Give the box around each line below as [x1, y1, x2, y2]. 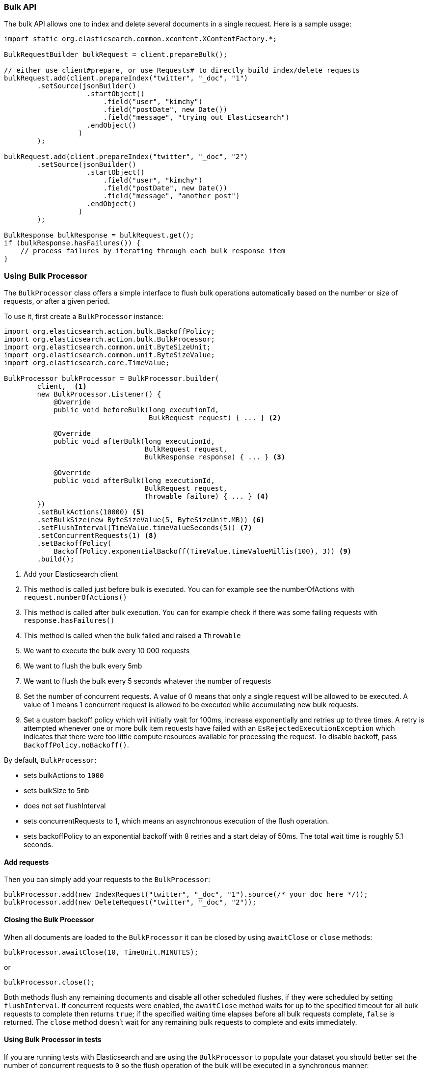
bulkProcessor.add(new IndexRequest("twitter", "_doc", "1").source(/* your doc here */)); [4, 890, 368, 899]
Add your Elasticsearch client [24, 570, 118, 579]
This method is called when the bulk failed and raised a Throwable [24, 631, 241, 640]
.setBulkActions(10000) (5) [37, 508, 145, 516]
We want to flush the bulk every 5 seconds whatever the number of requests [24, 677, 271, 686]
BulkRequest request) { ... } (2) [149, 414, 281, 422]
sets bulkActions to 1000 [24, 771, 104, 780]
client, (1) [37, 382, 87, 391]
